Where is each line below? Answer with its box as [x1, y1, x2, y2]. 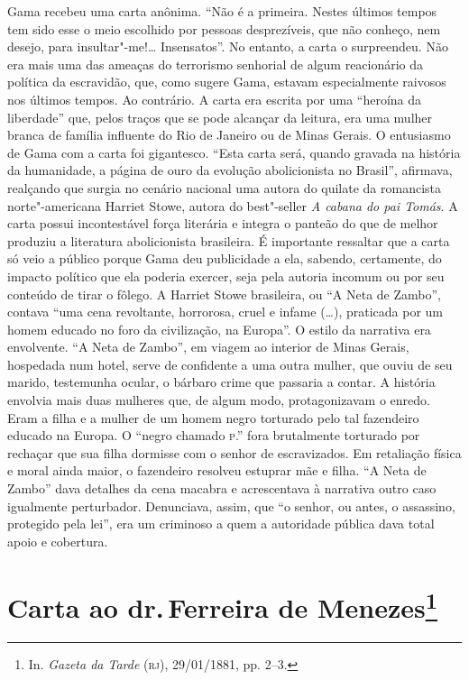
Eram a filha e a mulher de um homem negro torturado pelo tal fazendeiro [7, 408, 419, 427]
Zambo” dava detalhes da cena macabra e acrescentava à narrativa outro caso [7, 479, 437, 498]
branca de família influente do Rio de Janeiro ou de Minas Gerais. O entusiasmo [7, 125, 451, 144]
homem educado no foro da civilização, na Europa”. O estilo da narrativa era [7, 319, 431, 338]
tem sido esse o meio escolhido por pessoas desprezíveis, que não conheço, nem [7, 19, 441, 38]
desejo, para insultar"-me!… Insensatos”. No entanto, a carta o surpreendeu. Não [7, 37, 448, 56]
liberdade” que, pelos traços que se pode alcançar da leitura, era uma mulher [7, 107, 433, 126]
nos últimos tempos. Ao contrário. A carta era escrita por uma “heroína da [7, 89, 422, 108]
